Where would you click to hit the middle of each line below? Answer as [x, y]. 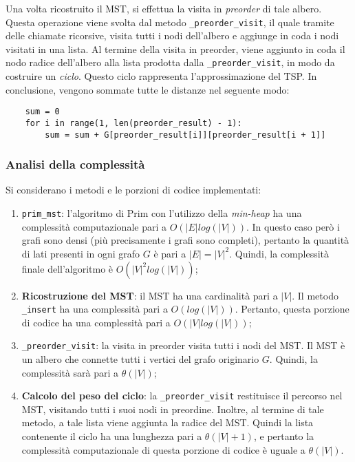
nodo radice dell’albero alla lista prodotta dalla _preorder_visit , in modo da [170, 62]
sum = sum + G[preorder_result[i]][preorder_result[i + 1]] [185, 135]
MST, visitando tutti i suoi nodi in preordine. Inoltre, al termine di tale [173, 409]
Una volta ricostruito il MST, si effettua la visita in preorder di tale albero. [164, 8]
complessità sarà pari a [70, 372]
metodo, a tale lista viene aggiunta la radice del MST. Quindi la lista [168, 422]
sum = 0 [42, 112]
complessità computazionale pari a [94, 226]
